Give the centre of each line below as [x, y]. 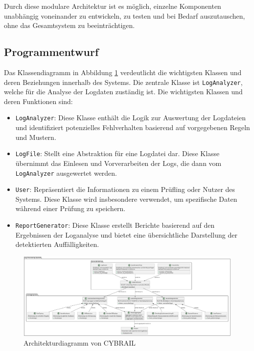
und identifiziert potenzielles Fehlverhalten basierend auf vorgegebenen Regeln [133, 127]
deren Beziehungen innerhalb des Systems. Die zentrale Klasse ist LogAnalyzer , [123, 82]
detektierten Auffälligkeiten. [57, 244]
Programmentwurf [51, 52]
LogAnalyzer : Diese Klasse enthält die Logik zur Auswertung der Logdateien [130, 118]
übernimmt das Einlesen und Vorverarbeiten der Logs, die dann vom [118, 163]
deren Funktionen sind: [38, 101]
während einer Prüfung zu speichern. [70, 208]
